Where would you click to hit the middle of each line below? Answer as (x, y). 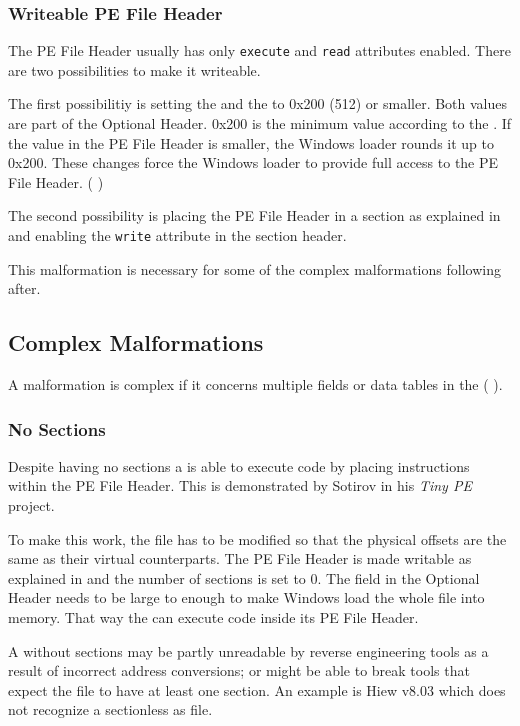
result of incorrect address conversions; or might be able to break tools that (239, 670)
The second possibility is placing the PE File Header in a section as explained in (254, 215)
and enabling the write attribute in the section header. (177, 235)
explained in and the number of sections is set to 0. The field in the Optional (244, 577)
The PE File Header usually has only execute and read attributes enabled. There (259, 50)
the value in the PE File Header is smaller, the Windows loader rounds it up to (251, 142)
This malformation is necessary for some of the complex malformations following (254, 268)
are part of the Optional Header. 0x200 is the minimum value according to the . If (260, 123)
